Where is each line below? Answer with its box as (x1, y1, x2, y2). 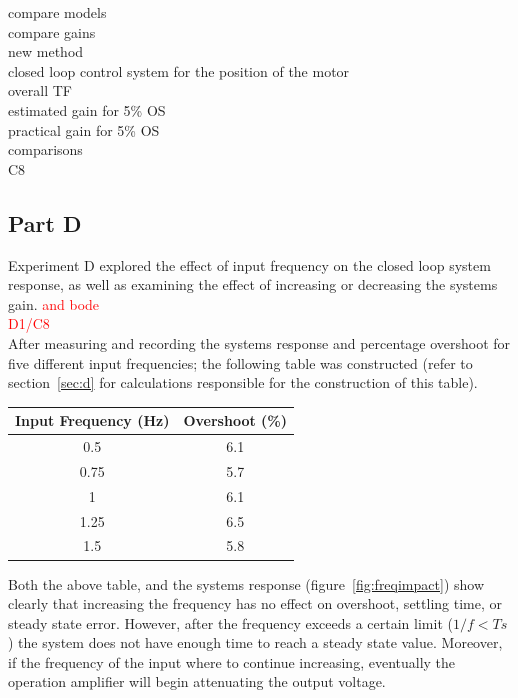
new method (8, 41, 84, 62)
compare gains (8, 21, 96, 42)
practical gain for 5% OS (8, 119, 160, 140)
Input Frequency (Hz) (15, 410, 170, 431)
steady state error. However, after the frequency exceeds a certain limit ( (8, 612, 453, 633)
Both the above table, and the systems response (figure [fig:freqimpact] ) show (8, 573, 484, 594)
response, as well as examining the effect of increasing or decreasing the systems (8, 274, 498, 295)
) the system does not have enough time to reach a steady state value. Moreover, (8, 632, 503, 653)
